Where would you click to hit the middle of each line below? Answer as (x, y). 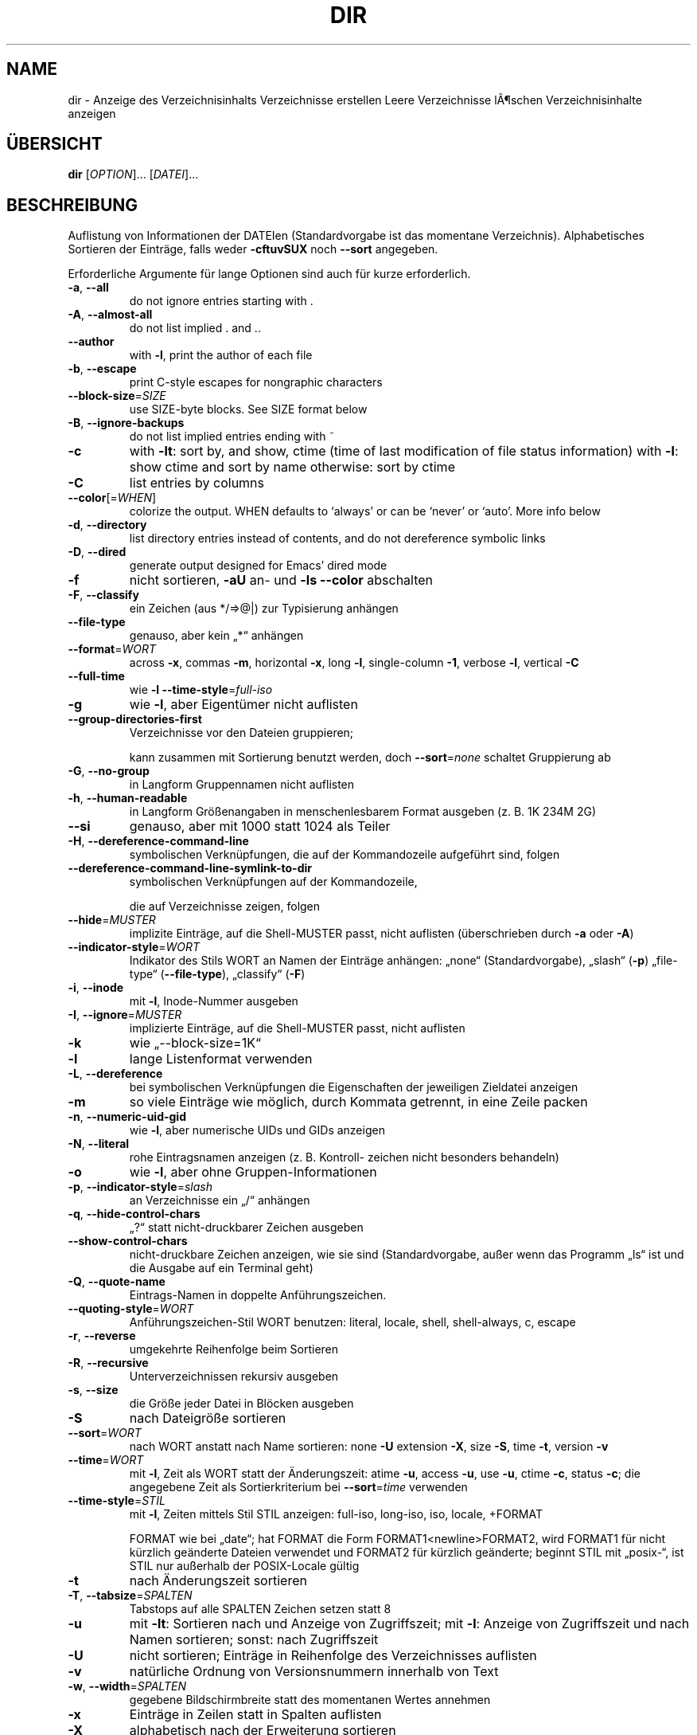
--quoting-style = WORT (131, 1309)
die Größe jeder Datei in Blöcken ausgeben (241, 1404)
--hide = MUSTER (112, 920)
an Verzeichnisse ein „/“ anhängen (220, 1200)
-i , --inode (96, 988)
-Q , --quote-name (117, 1282)
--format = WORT (112, 649)
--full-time (96, 676)
